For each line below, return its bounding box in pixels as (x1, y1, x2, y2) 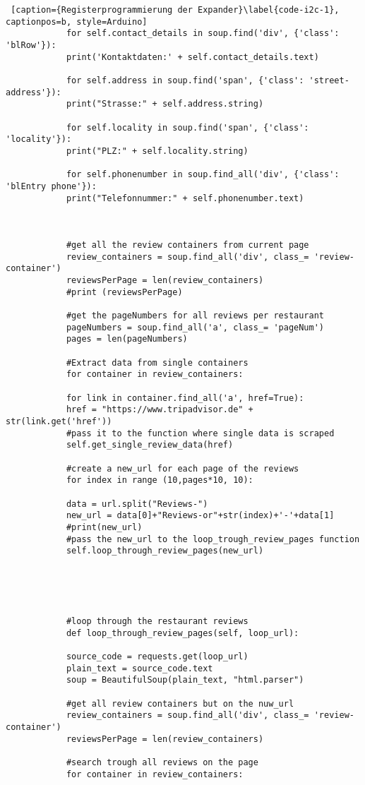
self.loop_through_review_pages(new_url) (66, 546, 264, 556)
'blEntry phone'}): (6, 181, 97, 191)
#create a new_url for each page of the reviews (66, 463, 299, 474)
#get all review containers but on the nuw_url (66, 698, 294, 709)
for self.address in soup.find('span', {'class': (66, 75, 304, 85)
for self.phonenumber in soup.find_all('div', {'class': (66, 169, 340, 180)
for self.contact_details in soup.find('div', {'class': (66, 28, 340, 39)
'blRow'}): (6, 40, 56, 50)
